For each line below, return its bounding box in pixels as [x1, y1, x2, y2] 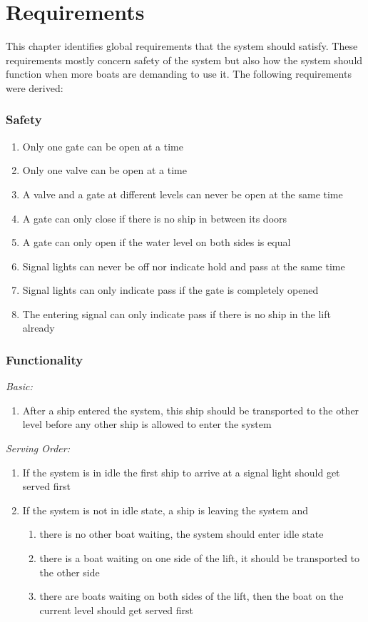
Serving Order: [6, 441, 71, 456]
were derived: [6, 80, 63, 95]
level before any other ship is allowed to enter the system [22, 417, 272, 432]
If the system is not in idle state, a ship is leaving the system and [22, 502, 309, 517]
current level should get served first [39, 602, 194, 617]
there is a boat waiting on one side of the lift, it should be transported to [39, 551, 360, 566]
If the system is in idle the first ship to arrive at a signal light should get [22, 464, 340, 479]
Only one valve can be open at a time [22, 163, 187, 178]
